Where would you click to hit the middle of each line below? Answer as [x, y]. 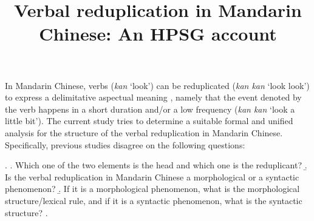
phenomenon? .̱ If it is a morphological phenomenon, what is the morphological [152, 189]
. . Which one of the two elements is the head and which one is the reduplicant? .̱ [156, 165]
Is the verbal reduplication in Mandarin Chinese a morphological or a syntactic [152, 176]
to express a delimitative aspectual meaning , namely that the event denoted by [153, 97]
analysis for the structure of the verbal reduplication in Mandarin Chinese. [144, 132]
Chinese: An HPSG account [158, 34]
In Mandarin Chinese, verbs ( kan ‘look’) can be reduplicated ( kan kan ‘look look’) [157, 85]
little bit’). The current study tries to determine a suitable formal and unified [149, 121]
